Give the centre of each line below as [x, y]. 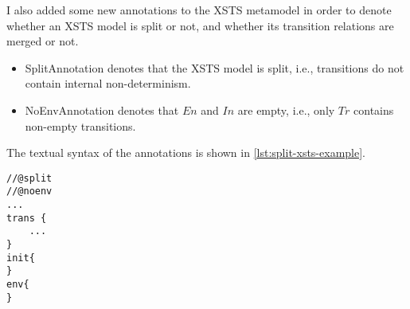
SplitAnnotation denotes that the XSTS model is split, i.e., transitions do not [215, 67]
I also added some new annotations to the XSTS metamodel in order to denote [199, 10]
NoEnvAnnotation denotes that [102, 110]
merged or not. [43, 41]
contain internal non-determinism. [108, 83]
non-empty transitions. [80, 125]
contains [374, 110]
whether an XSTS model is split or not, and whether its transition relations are [200, 25]
